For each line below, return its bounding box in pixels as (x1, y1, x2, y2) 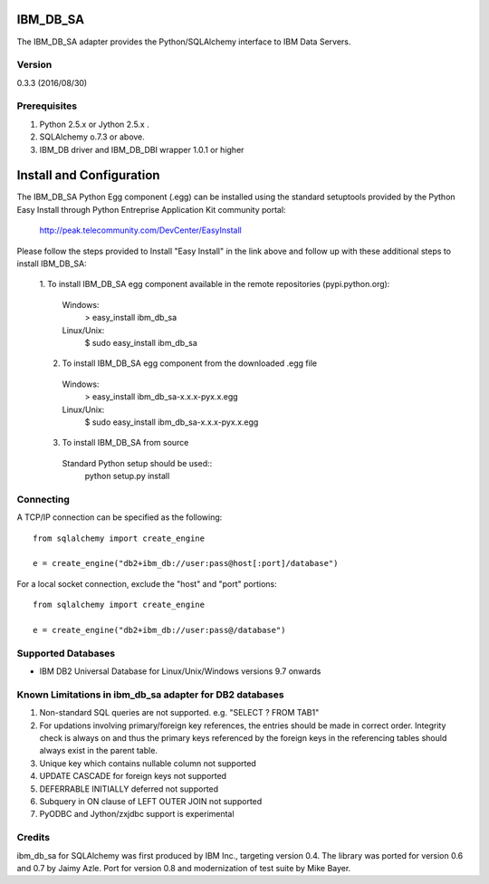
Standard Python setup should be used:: (62, 457, 213, 468)
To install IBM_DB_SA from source (62, 437, 189, 448)
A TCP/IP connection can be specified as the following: (16, 512, 223, 523)
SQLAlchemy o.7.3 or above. (39, 131, 145, 142)
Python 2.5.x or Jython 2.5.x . (39, 119, 149, 130)
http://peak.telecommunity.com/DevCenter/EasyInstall (39, 225, 242, 235)
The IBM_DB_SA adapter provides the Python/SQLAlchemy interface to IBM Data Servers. (16, 36, 351, 47)
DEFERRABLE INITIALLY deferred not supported (39, 783, 219, 794)
